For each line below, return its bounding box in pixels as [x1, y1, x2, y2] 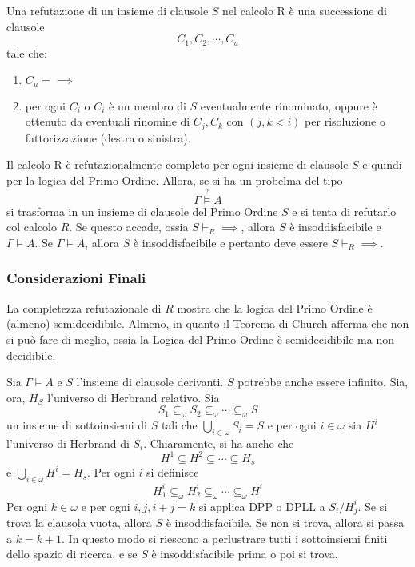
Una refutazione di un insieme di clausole [6, 2, 209, 18]
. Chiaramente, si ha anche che [143, 434, 294, 451]
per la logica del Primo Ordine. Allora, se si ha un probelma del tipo [6, 171, 343, 188]
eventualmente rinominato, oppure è [200, 97, 377, 114]
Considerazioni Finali [6, 268, 146, 288]
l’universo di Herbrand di [6, 434, 130, 451]
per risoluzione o [305, 113, 385, 130]
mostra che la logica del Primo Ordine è [177, 299, 373, 316]
